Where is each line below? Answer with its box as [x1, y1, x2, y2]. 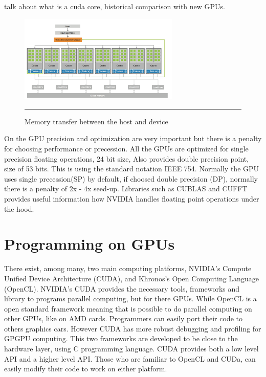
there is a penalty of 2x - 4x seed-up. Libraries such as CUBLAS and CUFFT [4, 183, 248, 194]
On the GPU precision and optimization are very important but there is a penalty [4, 133, 262, 144]
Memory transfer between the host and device [25, 116, 168, 126]
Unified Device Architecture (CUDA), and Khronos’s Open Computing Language [4, 273, 259, 283]
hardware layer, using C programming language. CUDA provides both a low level [4, 343, 259, 354]
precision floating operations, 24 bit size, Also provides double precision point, [4, 153, 249, 164]
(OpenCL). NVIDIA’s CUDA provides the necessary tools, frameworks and [4, 283, 240, 294]
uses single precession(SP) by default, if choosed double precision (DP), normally [4, 173, 258, 184]
